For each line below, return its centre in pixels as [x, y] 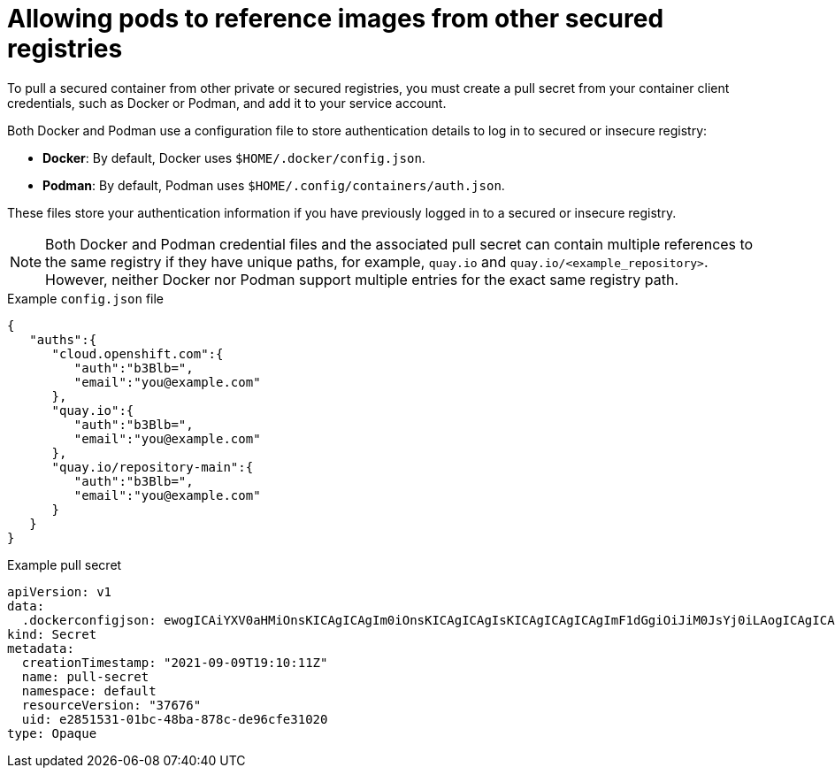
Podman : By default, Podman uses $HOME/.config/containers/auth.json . [274, 185]
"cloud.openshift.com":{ [138, 353]
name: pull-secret [85, 676]
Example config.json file [86, 298]
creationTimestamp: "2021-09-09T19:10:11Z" [175, 662]
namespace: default [89, 691]
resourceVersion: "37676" [111, 705]
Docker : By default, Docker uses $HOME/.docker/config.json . [234, 157]
